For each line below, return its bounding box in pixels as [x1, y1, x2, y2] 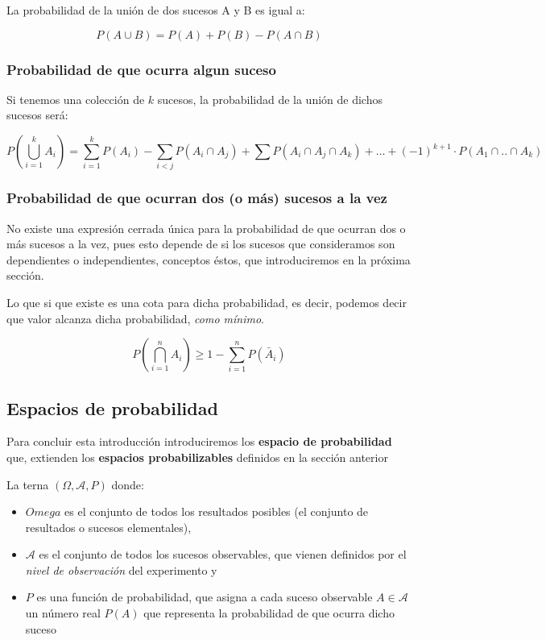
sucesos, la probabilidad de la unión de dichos [157, 90, 383, 107]
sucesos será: [6, 106, 68, 123]
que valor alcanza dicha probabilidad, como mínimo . [6, 310, 264, 326]
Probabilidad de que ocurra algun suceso [6, 59, 276, 79]
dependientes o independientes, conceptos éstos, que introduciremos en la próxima [6, 251, 411, 268]
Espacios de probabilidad [6, 395, 218, 420]
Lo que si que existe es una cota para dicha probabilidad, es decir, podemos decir [6, 293, 407, 310]
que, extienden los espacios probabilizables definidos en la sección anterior [6, 448, 388, 465]
